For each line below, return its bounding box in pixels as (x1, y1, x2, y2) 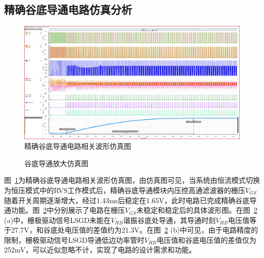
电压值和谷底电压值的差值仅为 (156, 234, 256, 245)
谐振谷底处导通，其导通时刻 (123, 214, 216, 225)
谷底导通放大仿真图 (24, 157, 88, 168)
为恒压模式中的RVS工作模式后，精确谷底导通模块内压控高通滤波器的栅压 (4, 184, 246, 195)
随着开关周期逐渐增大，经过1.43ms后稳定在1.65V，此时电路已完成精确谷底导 (4, 195, 257, 205)
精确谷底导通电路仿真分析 (4, 2, 132, 17)
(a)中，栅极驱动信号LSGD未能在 (4, 214, 111, 225)
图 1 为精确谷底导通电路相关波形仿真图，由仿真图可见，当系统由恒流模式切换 (4, 175, 260, 185)
